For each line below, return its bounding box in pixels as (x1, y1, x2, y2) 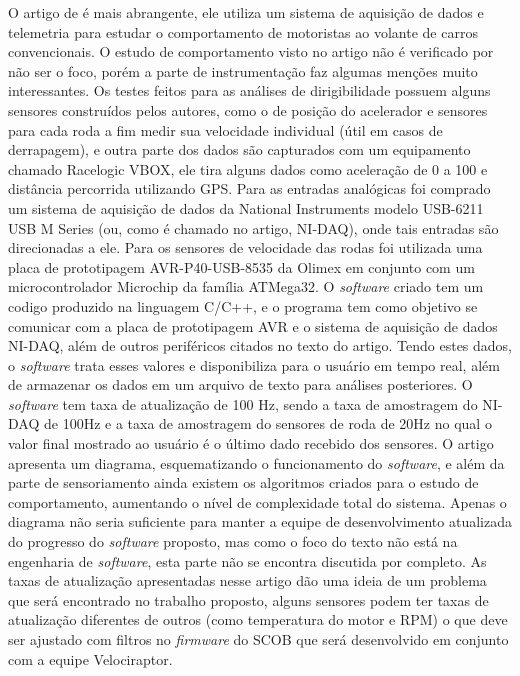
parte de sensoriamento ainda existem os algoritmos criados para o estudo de (8, 472, 479, 493)
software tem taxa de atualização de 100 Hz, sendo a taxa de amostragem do (8, 393, 478, 414)
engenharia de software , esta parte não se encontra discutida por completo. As (8, 550, 487, 571)
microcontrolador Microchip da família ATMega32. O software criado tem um (8, 276, 484, 297)
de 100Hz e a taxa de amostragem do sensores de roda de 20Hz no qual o (43, 413, 492, 434)
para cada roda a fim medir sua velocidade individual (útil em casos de (8, 119, 443, 140)
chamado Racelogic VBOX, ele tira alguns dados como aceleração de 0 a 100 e (8, 158, 488, 179)
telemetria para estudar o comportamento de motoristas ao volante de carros (8, 21, 478, 42)
